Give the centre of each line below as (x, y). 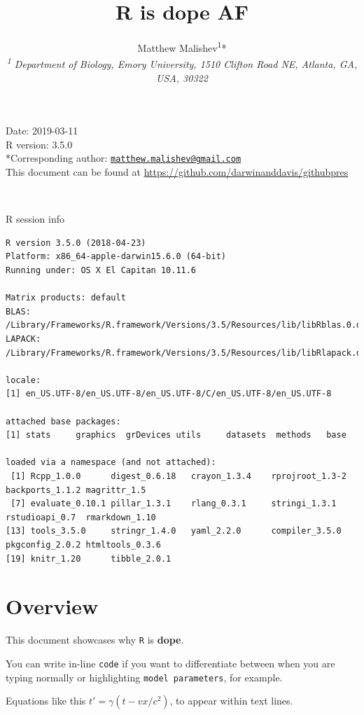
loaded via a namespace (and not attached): (111, 463)
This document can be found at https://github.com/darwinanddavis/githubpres (177, 172)
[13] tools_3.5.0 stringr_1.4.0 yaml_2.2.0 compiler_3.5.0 (174, 531)
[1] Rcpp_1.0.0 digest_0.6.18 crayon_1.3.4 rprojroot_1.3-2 (178, 476)
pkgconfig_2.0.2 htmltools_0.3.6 (83, 544)
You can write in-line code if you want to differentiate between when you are (170, 663)
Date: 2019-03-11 (42, 131)
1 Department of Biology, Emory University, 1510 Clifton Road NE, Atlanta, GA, (182, 63)
